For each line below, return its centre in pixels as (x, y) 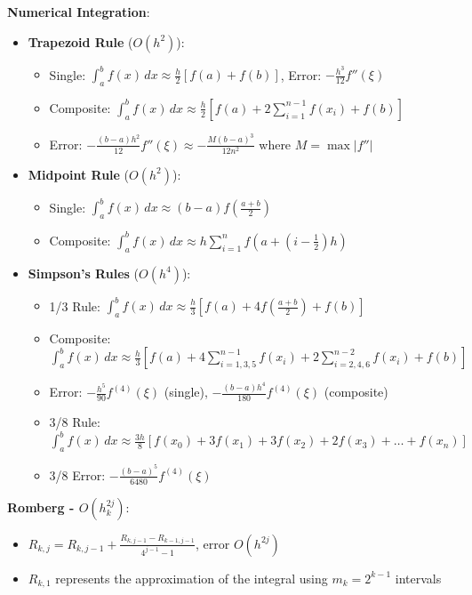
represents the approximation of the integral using (192, 578)
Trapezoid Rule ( (80, 41)
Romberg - (41, 507)
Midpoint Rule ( (79, 174)
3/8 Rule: (75, 422)
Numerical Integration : (79, 12)
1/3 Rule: (75, 305)
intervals (418, 578)
